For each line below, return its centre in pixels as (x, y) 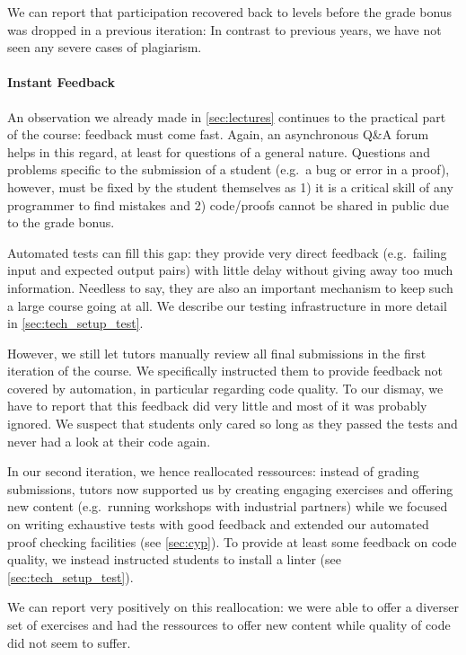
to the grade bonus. (61, 222)
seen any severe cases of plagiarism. (105, 47)
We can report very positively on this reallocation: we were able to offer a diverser (233, 607)
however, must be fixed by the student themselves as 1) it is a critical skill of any (230, 186)
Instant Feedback (62, 82)
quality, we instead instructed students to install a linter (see (174, 559)
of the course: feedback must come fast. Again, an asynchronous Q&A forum (218, 134)
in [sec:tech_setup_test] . (75, 323)
